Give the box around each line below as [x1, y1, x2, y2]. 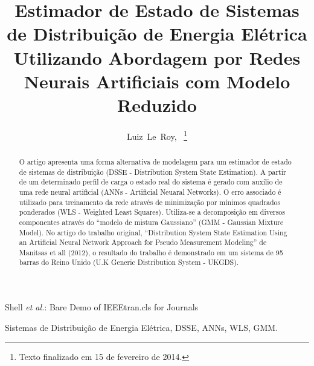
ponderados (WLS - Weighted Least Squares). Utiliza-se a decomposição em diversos [19, 207, 285, 217]
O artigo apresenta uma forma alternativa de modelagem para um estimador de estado [19, 156, 292, 166]
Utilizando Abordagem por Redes [13, 45, 301, 70]
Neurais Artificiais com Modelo [24, 68, 290, 93]
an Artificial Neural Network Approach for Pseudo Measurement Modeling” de [19, 237, 267, 247]
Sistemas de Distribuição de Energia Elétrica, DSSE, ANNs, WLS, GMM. [5, 321, 278, 333]
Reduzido [117, 92, 197, 117]
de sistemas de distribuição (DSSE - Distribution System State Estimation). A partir [19, 166, 286, 177]
